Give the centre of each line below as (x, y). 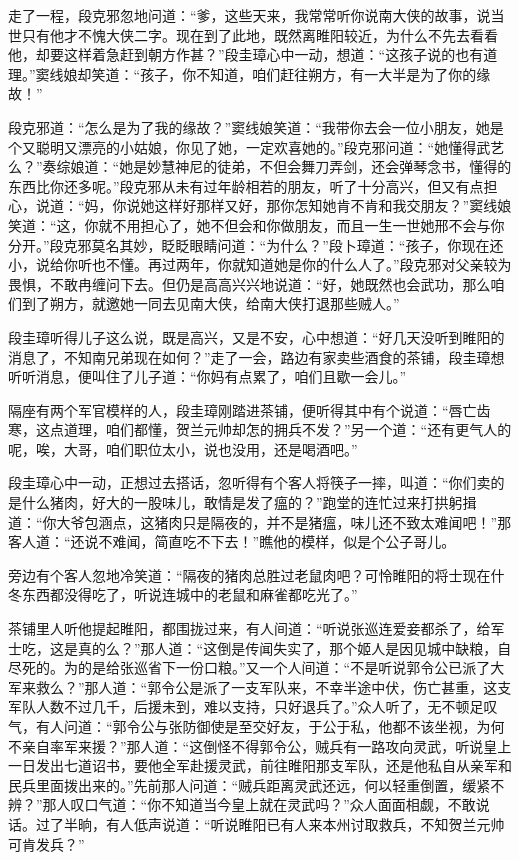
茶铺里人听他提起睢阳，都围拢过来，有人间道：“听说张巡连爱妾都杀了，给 (249, 628)
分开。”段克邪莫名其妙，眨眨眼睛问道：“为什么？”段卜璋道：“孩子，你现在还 (256, 244)
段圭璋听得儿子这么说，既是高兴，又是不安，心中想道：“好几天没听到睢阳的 (256, 336)
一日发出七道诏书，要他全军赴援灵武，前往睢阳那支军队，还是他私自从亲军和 (260, 765)
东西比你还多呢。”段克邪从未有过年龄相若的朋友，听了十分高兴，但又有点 (246, 185)
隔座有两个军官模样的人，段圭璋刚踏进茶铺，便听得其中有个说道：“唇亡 (242, 409)
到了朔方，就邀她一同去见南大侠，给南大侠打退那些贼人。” (210, 303)
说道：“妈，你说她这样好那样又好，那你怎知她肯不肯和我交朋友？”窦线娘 (273, 205)
